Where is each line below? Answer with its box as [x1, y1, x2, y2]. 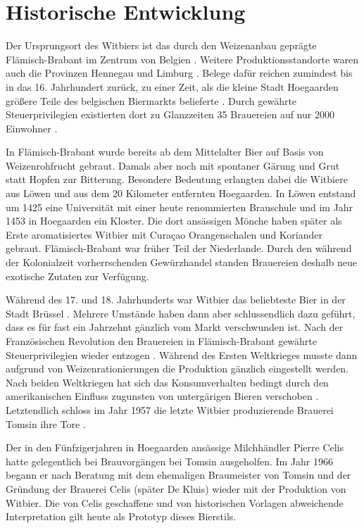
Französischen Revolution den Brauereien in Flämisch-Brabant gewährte [6, 334, 318, 348]
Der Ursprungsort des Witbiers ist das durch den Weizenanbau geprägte [6, 38, 317, 53]
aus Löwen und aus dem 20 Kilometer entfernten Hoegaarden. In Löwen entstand [6, 186, 356, 201]
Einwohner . [6, 120, 58, 135]
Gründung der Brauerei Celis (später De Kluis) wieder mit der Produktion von [6, 481, 346, 496]
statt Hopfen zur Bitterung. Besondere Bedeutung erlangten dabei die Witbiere [6, 172, 348, 187]
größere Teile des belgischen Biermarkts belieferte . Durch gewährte [6, 93, 297, 108]
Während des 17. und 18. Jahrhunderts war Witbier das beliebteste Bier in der [6, 292, 346, 307]
